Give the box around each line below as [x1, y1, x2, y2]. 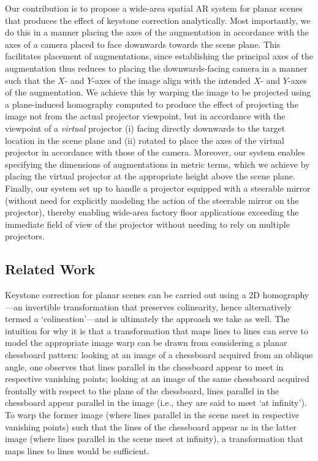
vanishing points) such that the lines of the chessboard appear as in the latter [5, 420, 297, 433]
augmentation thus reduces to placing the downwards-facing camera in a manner [5, 61, 308, 74]
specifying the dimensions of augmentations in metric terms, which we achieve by [5, 157, 310, 170]
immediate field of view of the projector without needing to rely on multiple [5, 217, 290, 230]
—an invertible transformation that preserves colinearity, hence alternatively [5, 300, 292, 313]
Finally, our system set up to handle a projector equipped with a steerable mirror [5, 181, 311, 194]
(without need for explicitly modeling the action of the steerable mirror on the [5, 193, 299, 206]
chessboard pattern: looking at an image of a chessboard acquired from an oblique [5, 348, 313, 361]
